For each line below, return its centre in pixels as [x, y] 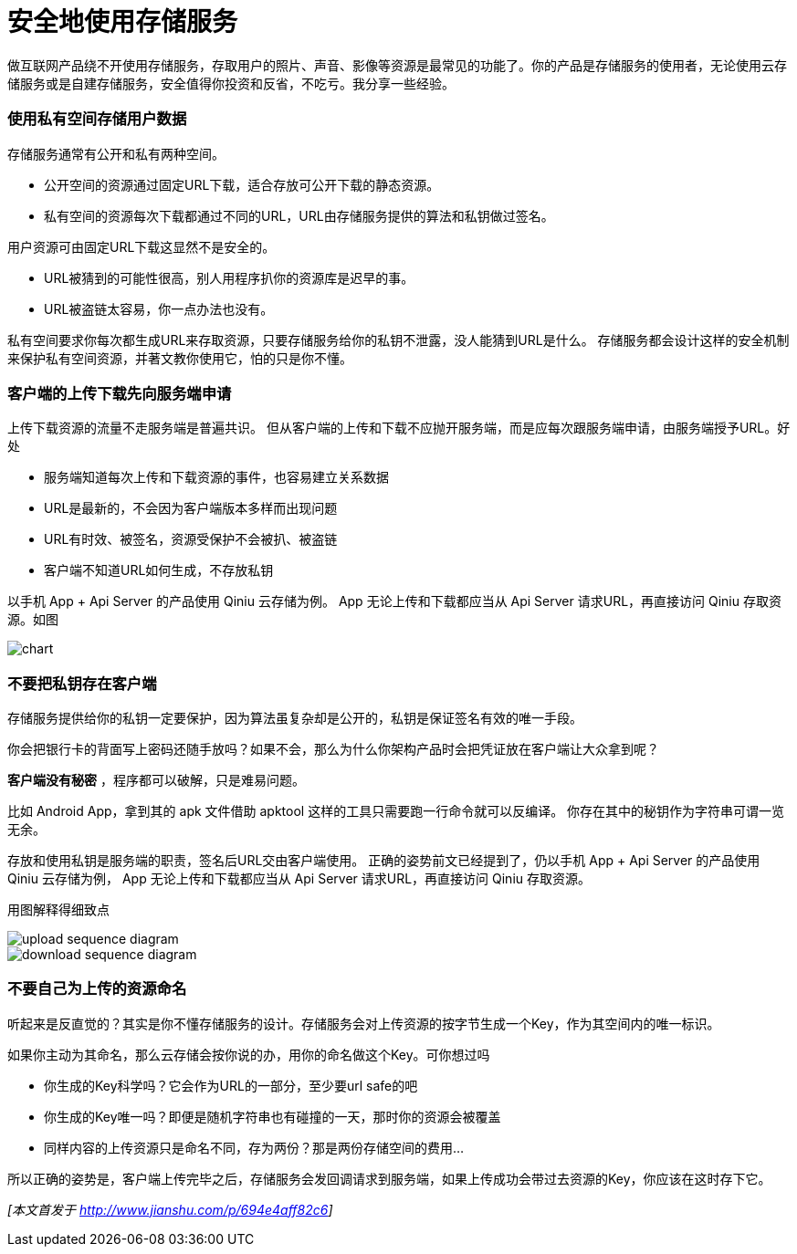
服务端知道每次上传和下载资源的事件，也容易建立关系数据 [216, 477]
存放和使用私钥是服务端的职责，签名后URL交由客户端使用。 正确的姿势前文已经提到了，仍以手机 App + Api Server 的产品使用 [384, 860]
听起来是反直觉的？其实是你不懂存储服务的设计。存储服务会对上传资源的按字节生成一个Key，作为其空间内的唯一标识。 [364, 1023]
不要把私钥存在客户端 [82, 683]
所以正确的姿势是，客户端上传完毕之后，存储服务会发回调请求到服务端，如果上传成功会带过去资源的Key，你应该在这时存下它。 [389, 1178]
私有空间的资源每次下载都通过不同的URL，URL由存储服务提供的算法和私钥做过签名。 [299, 215]
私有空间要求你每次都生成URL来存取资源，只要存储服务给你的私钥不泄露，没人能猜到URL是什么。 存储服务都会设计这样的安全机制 [398, 340]
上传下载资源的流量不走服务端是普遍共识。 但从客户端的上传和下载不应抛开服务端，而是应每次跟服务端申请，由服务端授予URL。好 [399, 428]
